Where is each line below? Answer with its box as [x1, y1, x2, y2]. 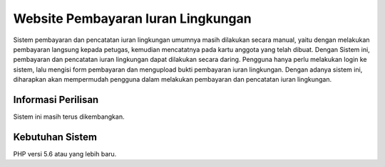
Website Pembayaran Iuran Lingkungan [13, 11, 252, 26]
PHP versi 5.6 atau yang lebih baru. [13, 149, 117, 158]
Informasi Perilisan [13, 93, 99, 106]
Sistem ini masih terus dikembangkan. [13, 112, 125, 121]
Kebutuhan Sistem [13, 131, 98, 143]
